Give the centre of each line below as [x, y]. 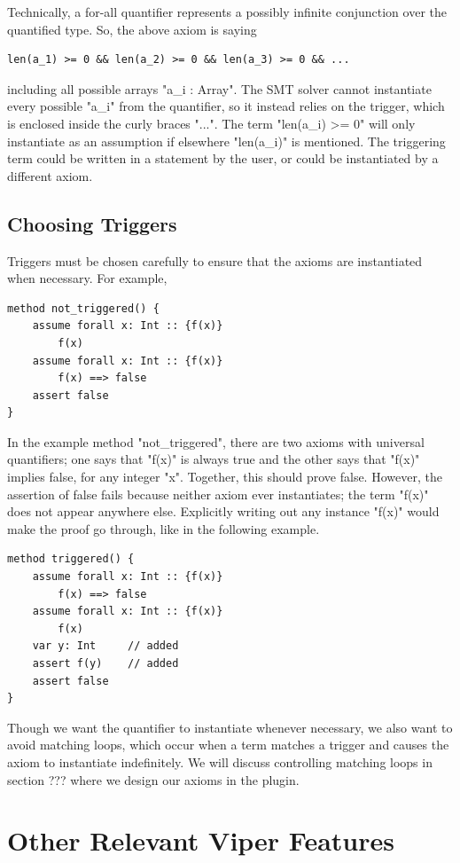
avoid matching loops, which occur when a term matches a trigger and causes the [228, 745]
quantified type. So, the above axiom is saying [132, 29]
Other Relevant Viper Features [201, 840]
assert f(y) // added [105, 664]
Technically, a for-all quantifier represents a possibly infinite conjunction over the [227, 12]
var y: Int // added [105, 646]
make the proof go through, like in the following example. [164, 528]
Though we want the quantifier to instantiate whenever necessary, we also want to [230, 727]
